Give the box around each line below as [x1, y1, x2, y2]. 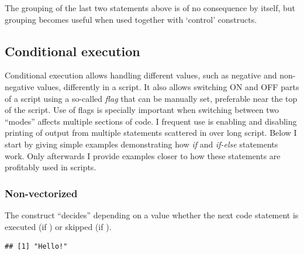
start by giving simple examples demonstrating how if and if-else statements [5, 138, 278, 150]
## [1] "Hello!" [5, 242, 68, 251]
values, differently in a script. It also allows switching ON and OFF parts [37, 80, 299, 92]
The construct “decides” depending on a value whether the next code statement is [5, 208, 299, 221]
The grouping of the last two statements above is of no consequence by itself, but [5, 2, 296, 13]
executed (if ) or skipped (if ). [5, 220, 112, 232]
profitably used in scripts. [5, 161, 96, 173]
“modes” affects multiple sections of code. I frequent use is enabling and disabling [5, 115, 297, 127]
